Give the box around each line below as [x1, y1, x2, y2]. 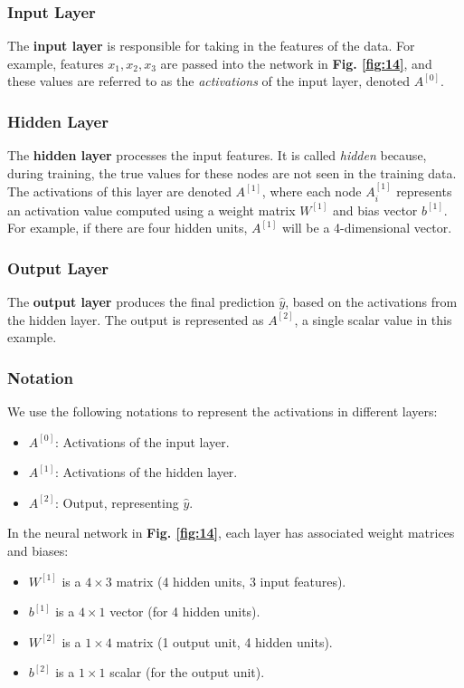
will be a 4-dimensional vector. [281, 218, 452, 237]
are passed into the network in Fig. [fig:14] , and [160, 53, 432, 72]
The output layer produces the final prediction [7, 292, 275, 311]
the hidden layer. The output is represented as [7, 310, 264, 329]
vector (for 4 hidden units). [109, 602, 260, 621]
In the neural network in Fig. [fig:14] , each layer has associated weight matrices [7, 523, 455, 542]
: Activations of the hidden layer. [55, 463, 238, 482]
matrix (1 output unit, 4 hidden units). [116, 632, 333, 651]
